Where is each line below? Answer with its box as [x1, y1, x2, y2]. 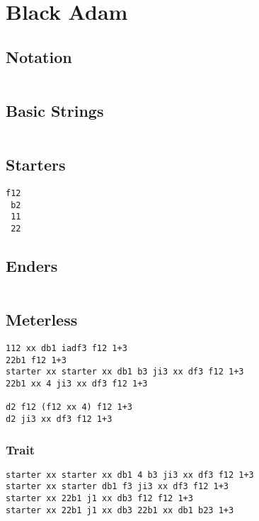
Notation [6, 45, 72, 67]
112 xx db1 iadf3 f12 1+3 [6, 343, 127, 354]
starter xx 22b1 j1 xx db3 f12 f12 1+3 [6, 493, 193, 504]
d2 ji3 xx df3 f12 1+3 [6, 413, 113, 424]
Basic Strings [6, 99, 104, 121]
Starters [6, 154, 66, 176]
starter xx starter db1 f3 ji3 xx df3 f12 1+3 [6, 481, 229, 492]
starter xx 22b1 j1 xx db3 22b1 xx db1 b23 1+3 [6, 505, 234, 515]
